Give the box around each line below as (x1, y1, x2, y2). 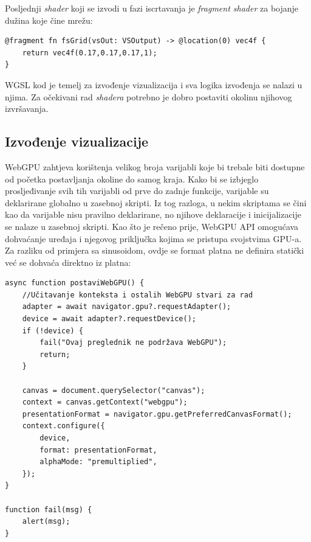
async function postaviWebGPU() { (5, 279, 145, 288)
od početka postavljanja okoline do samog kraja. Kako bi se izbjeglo (5, 172, 259, 185)
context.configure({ (22, 422, 105, 431)
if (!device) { (22, 326, 83, 335)
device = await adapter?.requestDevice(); (22, 314, 196, 324)
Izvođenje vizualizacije (5, 132, 149, 151)
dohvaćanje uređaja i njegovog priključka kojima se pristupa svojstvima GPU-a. (5, 232, 302, 245)
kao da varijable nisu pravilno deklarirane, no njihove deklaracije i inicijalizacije (5, 208, 302, 221)
